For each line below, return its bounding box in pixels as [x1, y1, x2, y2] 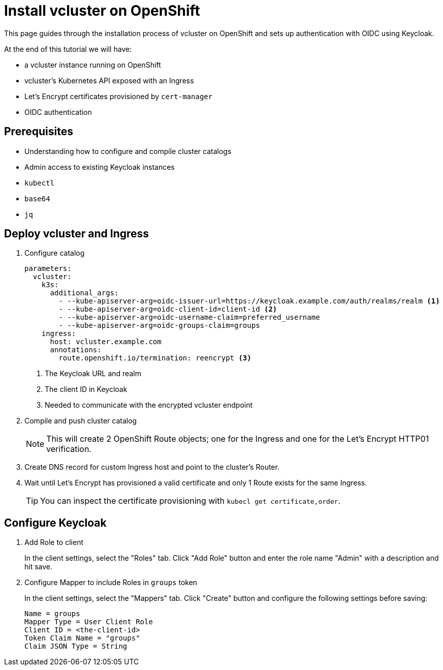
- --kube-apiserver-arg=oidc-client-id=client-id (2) [58, 305, 277, 314]
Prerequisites [4, 125, 73, 138]
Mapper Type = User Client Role [24, 618, 153, 626]
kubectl [24, 178, 55, 187]
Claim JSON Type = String [24, 642, 128, 651]
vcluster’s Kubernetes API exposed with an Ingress [24, 76, 194, 85]
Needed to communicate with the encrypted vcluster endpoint [45, 401, 253, 410]
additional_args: [50, 289, 119, 297]
